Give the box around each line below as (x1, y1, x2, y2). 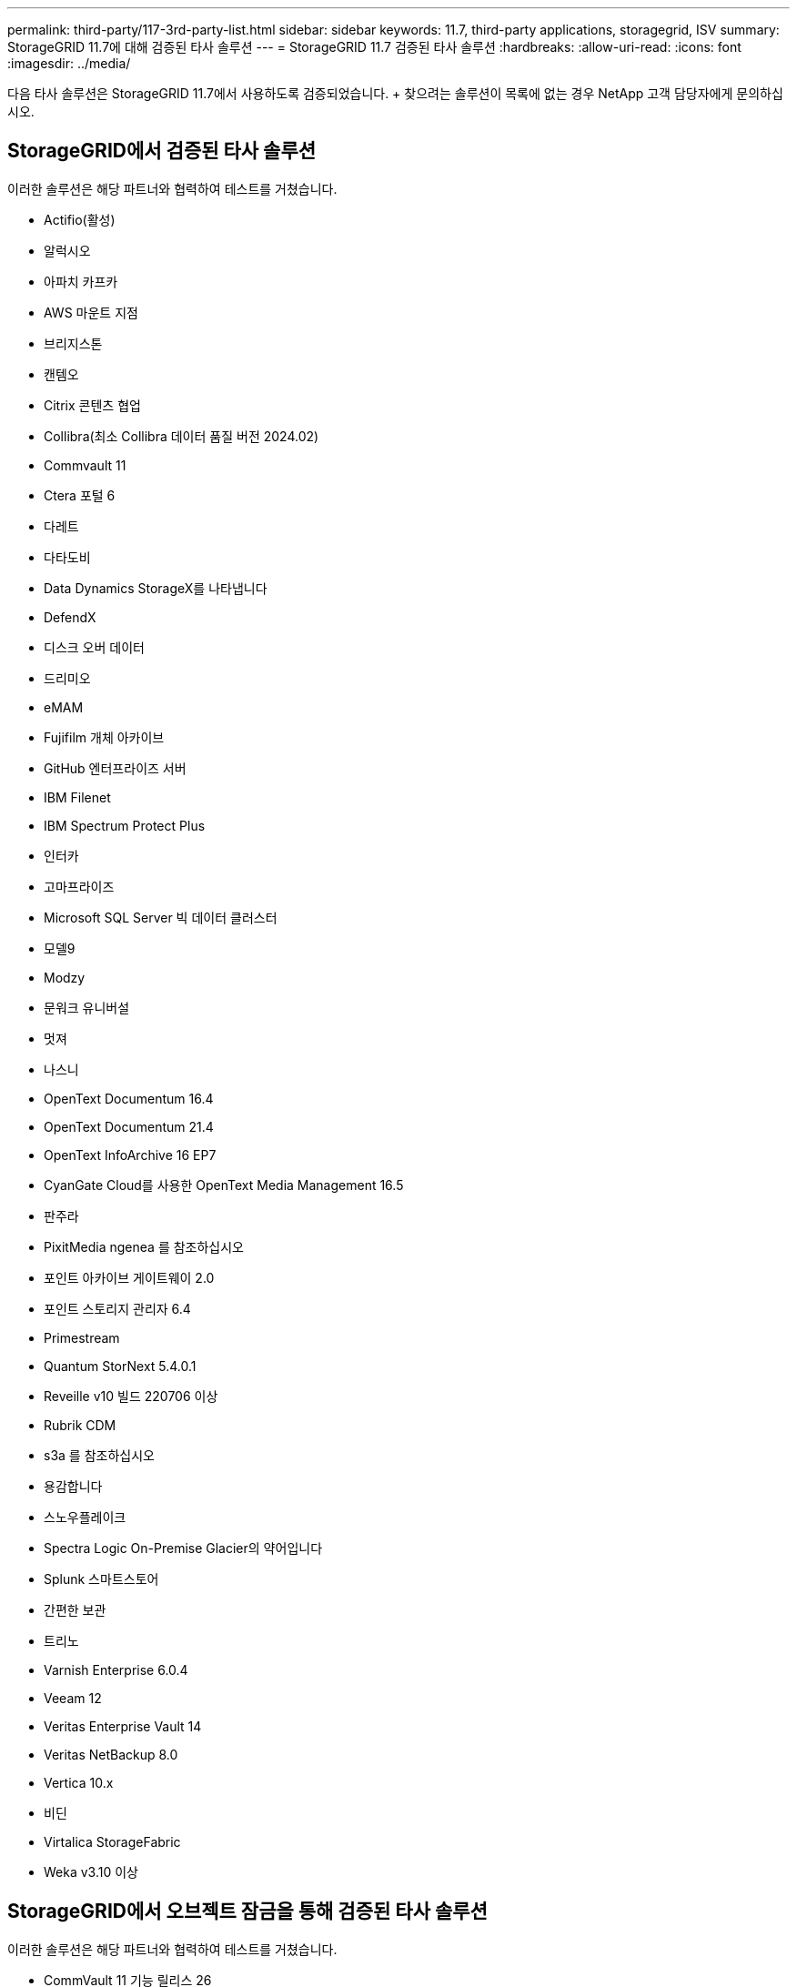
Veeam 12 (44, 1689, 102, 1706)
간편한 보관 (44, 1601, 106, 1618)
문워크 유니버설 (44, 999, 130, 1015)
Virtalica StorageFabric (44, 1833, 181, 1850)
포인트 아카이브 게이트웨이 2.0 (44, 1269, 215, 1286)
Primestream (44, 1329, 120, 1346)
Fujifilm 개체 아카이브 (44, 729, 165, 745)
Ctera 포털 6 (44, 487, 116, 503)
